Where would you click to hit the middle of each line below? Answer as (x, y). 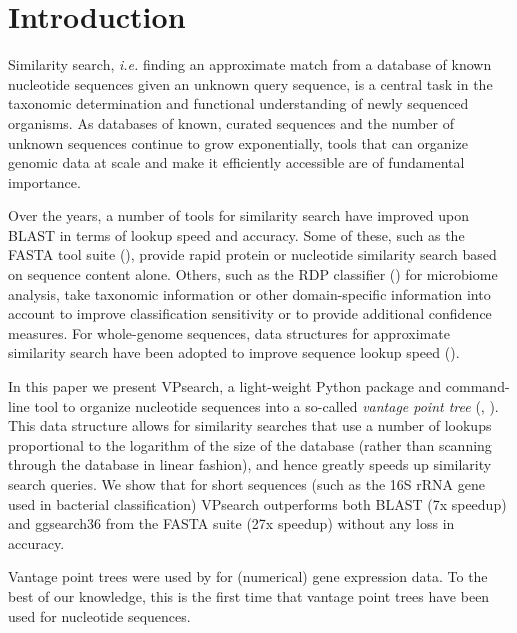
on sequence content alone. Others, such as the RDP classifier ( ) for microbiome (253, 274)
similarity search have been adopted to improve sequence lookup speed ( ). (234, 352)
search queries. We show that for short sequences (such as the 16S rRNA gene (246, 484)
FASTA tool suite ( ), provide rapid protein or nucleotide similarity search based (252, 254)
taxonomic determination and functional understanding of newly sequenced (238, 103)
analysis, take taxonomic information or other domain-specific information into (249, 293)
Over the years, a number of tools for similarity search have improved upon (239, 215)
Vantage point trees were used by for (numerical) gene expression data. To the (248, 576)
